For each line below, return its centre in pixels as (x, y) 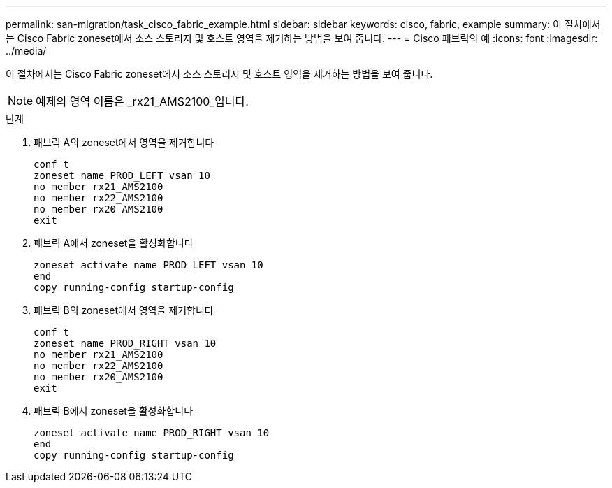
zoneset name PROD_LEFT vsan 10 (122, 175)
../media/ (26, 51)
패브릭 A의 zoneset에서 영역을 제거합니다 (124, 142)
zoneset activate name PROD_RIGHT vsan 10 (152, 433)
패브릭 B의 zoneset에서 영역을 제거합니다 (124, 310)
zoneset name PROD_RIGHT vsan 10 (125, 343)
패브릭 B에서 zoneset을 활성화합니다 (114, 411)
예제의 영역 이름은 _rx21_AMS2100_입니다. (142, 101)
